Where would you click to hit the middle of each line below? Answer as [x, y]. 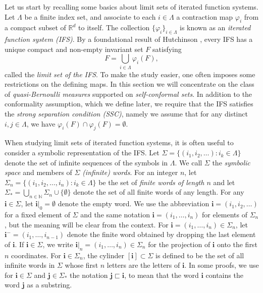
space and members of [38, 172]
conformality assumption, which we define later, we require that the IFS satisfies [129, 104]
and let [224, 182]
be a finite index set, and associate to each [90, 16]
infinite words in [30, 265]
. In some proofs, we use [222, 265]
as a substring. [49, 285]
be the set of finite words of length [151, 182]
